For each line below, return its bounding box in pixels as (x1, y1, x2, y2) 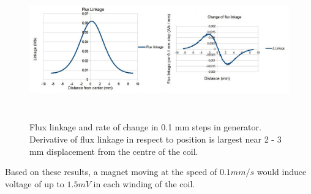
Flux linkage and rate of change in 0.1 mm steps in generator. (29, 121, 261, 133)
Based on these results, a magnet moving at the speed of (5, 165, 217, 178)
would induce (257, 165, 307, 178)
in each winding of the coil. (93, 177, 195, 190)
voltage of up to (5, 177, 64, 190)
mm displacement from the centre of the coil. (29, 144, 198, 157)
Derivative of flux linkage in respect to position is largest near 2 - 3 (29, 132, 282, 145)
